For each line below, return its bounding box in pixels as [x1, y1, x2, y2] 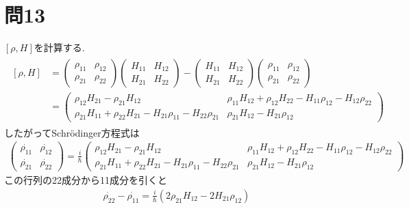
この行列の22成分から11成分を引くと [4, 173, 167, 187]
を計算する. [34, 40, 85, 55]
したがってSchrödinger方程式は [4, 125, 140, 139]
